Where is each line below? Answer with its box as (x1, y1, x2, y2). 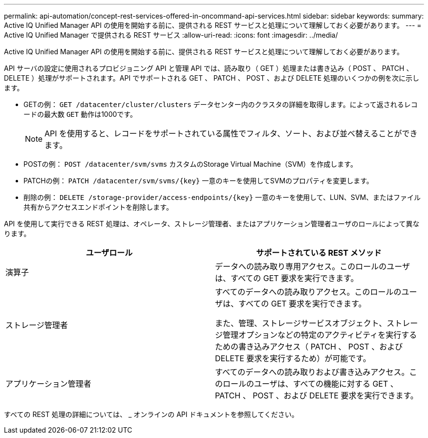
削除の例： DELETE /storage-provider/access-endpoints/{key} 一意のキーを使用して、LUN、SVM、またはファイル (23, 193, 421, 201)
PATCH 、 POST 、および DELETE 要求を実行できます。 (215, 391, 418, 400)
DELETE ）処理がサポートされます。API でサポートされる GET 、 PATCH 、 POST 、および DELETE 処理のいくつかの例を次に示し (4, 74, 420, 82)
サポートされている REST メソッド (256, 248, 382, 258)
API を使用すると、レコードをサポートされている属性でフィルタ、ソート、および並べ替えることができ (44, 129, 418, 138)
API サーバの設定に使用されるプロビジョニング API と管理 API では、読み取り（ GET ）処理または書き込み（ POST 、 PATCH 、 (4, 64, 413, 72)
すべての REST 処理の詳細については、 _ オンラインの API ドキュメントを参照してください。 (4, 410, 299, 418)
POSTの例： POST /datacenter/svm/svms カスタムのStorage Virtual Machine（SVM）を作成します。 (23, 160, 357, 168)
